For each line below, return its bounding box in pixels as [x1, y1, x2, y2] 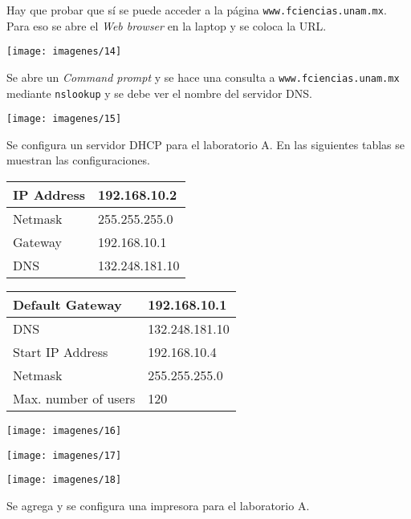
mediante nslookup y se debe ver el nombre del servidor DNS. [6, 84, 312, 101]
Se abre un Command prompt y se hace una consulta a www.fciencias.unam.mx [6, 68, 400, 85]
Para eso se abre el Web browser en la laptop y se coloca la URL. [6, 17, 327, 34]
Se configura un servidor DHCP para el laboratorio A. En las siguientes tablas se [6, 136, 405, 152]
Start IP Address [13, 343, 108, 362]
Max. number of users [13, 389, 136, 408]
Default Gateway [13, 295, 122, 314]
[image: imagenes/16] [6, 425, 122, 437]
